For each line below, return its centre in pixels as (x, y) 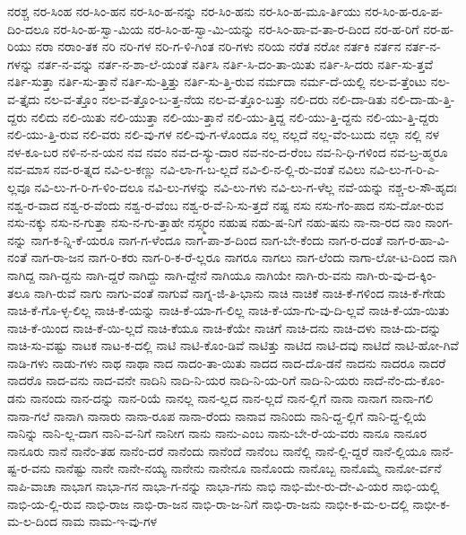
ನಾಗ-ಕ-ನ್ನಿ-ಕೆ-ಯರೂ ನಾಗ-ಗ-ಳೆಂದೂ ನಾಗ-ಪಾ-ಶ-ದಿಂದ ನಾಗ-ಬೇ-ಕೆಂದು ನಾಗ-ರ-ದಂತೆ (207, 239)
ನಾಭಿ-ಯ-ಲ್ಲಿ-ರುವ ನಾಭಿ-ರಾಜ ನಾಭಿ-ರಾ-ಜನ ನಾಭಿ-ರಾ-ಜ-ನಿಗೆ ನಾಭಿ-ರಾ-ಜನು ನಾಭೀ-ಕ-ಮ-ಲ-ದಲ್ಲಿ (208, 503)
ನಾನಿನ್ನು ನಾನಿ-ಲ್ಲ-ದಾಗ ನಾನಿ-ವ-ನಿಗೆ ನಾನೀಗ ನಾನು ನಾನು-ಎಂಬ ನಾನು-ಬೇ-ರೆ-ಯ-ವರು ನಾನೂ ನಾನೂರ (217, 433)
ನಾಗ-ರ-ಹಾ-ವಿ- (418, 239)
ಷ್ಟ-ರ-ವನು (29, 468)
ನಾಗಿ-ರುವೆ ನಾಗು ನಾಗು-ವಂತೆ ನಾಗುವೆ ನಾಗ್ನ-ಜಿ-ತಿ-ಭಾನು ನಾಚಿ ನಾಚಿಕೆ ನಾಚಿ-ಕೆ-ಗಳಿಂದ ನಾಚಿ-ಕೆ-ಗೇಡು (240, 292)
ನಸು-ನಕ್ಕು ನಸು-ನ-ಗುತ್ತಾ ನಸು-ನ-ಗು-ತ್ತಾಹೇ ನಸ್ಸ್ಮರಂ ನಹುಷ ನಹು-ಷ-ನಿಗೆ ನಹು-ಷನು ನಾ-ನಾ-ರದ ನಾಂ (214, 222)
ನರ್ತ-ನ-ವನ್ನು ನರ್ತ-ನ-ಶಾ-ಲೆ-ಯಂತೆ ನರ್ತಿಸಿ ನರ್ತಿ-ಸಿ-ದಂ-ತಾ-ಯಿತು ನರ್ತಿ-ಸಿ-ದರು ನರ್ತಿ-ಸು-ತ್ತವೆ (235, 63)
